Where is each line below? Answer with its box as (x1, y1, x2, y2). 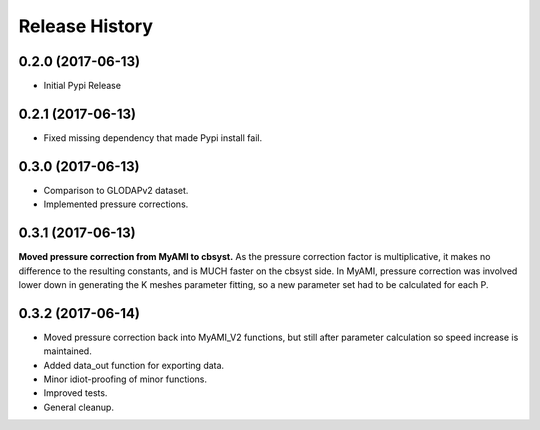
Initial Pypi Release (43, 80, 122, 92)
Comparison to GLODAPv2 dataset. (43, 184, 189, 196)
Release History (18, 15, 154, 37)
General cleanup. (43, 401, 115, 413)
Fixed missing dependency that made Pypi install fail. (43, 131, 263, 144)
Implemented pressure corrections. (43, 198, 189, 210)
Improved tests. (43, 387, 108, 399)
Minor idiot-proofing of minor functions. (43, 373, 208, 385)
